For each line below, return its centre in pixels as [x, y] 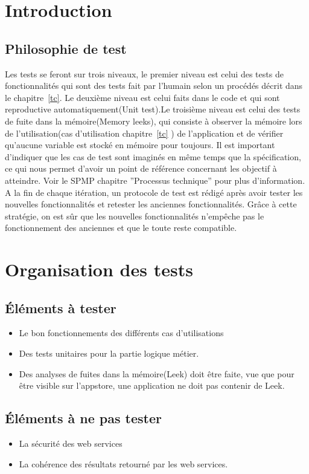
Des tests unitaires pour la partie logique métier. [109, 353]
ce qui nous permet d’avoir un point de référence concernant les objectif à [141, 168]
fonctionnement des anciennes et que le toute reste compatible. [121, 228]
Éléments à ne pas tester [83, 418]
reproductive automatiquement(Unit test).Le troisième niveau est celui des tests [153, 109]
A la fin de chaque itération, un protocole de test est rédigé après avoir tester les [154, 192]
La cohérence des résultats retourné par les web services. [123, 463]
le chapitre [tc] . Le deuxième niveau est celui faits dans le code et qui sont [142, 97]
